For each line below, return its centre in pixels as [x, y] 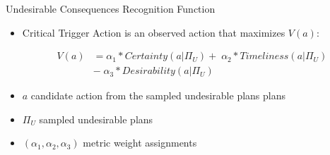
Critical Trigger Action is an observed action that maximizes [154, 32]
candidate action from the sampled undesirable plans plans [158, 95]
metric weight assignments [140, 143]
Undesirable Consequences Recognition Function [111, 8]
